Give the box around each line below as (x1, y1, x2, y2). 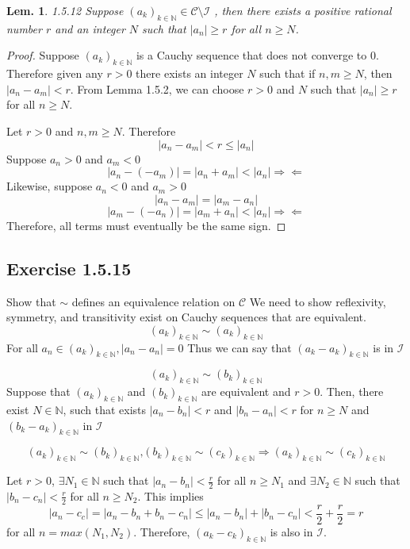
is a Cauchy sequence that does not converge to (136, 47, 367, 63)
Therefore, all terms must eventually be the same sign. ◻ (6, 217, 286, 233)
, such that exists (63, 401, 147, 417)
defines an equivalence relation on (71, 293, 236, 309)
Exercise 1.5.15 (6, 255, 132, 280)
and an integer (55, 20, 125, 36)
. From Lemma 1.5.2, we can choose (70, 80, 244, 97)
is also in (270, 523, 313, 539)
